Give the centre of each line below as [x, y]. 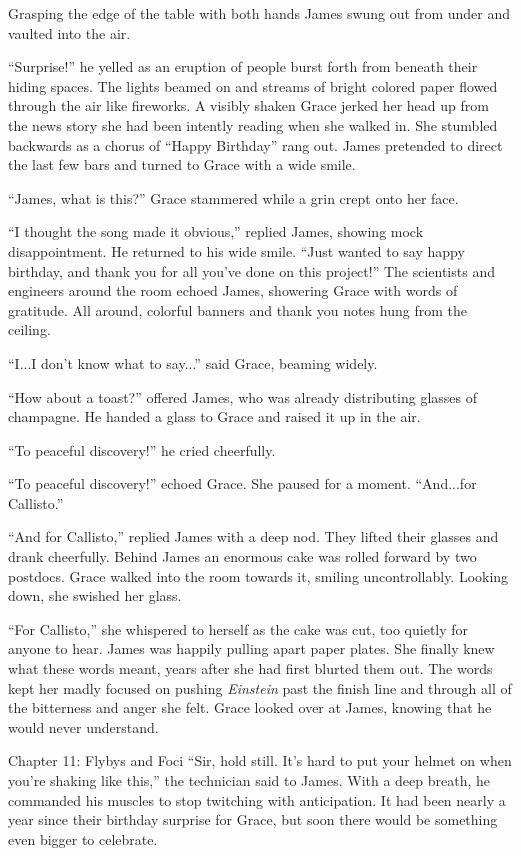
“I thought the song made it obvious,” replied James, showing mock [216, 231]
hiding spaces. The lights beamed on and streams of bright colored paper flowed [253, 85]
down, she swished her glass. [95, 595]
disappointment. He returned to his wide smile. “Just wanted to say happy [236, 250]
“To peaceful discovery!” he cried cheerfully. [142, 449]
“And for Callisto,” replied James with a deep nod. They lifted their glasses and [253, 536]
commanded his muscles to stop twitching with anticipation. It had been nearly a [257, 799]
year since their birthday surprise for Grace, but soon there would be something [253, 819]
